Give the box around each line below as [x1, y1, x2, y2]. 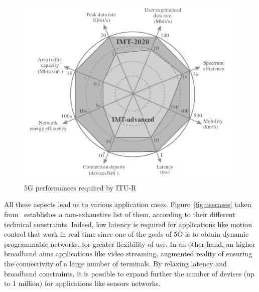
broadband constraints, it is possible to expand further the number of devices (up [4, 268, 254, 278]
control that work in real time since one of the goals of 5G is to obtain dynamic [4, 229, 249, 239]
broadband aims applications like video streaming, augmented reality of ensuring [4, 248, 252, 259]
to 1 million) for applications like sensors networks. [4, 278, 161, 288]
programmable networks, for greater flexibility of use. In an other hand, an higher [4, 238, 255, 249]
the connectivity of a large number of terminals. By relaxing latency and [4, 258, 227, 268]
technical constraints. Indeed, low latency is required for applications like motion [4, 219, 252, 229]
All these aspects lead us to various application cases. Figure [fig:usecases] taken [4, 199, 251, 210]
